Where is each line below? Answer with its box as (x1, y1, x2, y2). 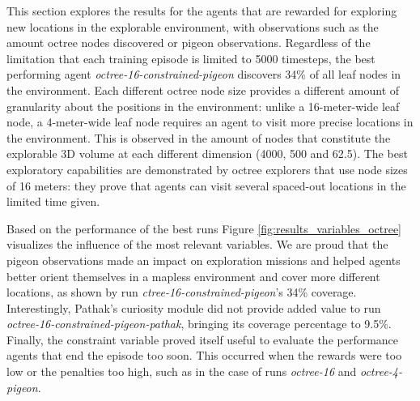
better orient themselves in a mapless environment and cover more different (6, 267, 380, 284)
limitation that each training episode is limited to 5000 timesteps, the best (6, 49, 375, 66)
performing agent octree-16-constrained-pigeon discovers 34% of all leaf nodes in (6, 66, 401, 83)
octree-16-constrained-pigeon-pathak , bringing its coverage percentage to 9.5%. (6, 315, 392, 332)
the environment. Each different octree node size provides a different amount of (6, 81, 400, 98)
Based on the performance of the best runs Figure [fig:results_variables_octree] (6, 220, 402, 237)
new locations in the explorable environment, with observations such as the (6, 18, 379, 35)
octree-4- (359, 363, 403, 380)
